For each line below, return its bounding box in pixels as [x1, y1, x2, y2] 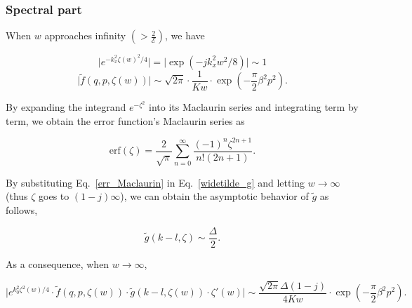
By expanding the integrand [6, 100, 126, 114]
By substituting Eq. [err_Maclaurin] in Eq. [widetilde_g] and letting [6, 175, 305, 189]
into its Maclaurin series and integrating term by [148, 100, 359, 114]
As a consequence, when [6, 256, 109, 271]
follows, [6, 202, 38, 217]
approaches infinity [44, 28, 126, 43]
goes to [39, 189, 69, 203]
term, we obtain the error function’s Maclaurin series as [6, 113, 245, 128]
